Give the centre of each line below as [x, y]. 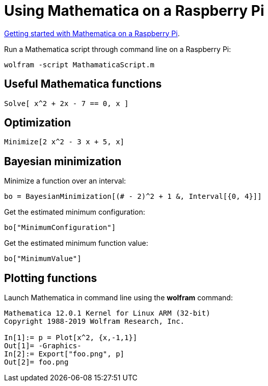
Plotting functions [51, 278]
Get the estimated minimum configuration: [75, 212]
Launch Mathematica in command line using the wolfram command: [118, 298]
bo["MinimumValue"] [43, 259]
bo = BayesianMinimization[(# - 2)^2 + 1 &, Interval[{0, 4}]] [133, 197]
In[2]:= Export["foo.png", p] [64, 354]
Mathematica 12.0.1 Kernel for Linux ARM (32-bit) [107, 313]
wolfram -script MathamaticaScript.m [79, 65]
